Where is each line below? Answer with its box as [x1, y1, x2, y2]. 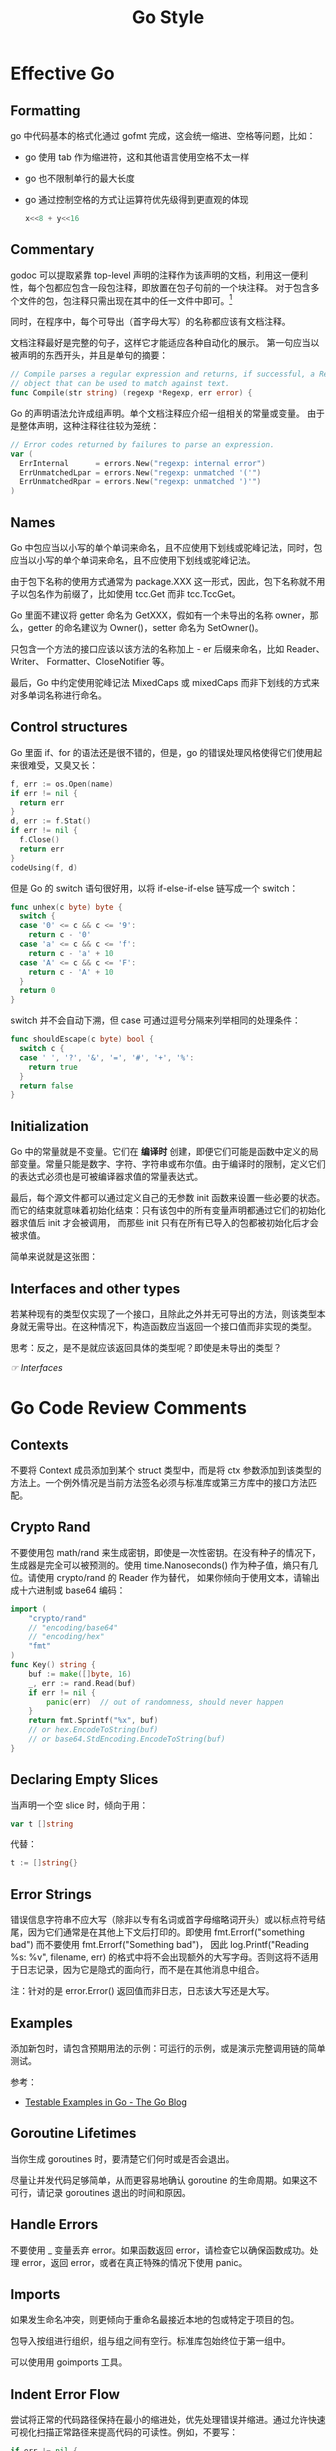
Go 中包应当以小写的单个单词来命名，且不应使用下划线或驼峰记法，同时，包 [10, 542, 323, 554]
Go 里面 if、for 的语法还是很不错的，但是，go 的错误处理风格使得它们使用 [10, 746, 314, 758]
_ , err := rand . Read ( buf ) [28, 1678, 137, 1688]
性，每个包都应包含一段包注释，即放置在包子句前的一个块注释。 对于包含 [10, 281, 311, 293]
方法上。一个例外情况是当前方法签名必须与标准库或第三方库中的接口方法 [10, 1476, 308, 1488]
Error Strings [10, 1886, 92, 1903]
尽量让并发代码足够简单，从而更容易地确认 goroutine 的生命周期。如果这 [10, 2174, 309, 2186]
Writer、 [10, 656, 45, 668]
